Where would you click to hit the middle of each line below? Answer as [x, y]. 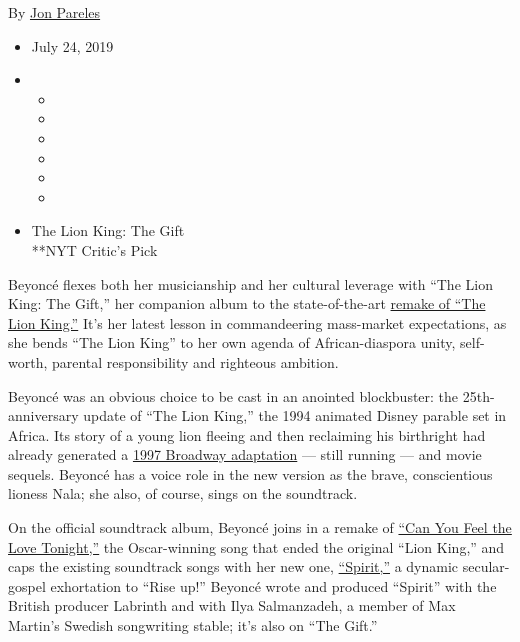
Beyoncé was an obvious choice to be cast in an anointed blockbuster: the [233, 395]
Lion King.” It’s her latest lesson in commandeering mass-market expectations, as [257, 322]
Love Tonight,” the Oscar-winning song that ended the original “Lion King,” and [256, 546]
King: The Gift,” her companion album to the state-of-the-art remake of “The [247, 303]
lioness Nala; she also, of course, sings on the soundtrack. [183, 493]
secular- [486, 566]
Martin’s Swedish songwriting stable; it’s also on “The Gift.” [193, 625]
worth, [28, 361]
